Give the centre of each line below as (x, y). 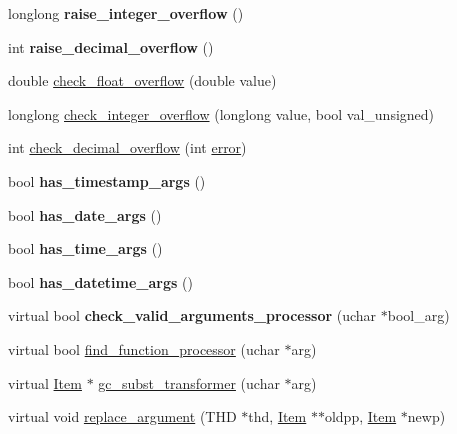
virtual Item (45, 382)
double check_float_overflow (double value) (142, 80)
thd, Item (277, 416)
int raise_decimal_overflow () (111, 46)
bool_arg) (418, 315)
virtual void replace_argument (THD (122, 416)
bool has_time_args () (85, 248)
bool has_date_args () (85, 214)
